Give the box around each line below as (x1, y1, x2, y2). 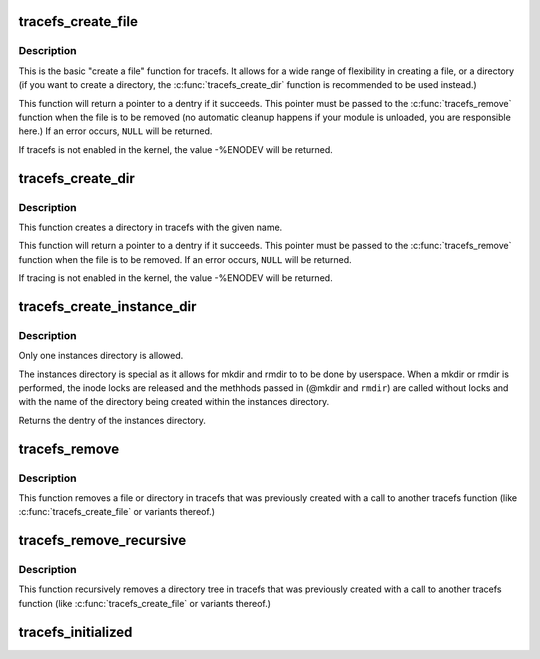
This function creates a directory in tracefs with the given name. (18, 221, 283, 233)
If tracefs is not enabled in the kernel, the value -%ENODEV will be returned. (18, 143, 334, 155)
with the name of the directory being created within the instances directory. (18, 396, 330, 408)
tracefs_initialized (18, 623, 133, 640)
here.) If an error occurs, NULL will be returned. (18, 125, 213, 137)
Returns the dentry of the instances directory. (18, 414, 207, 426)
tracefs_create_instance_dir (18, 298, 197, 315)
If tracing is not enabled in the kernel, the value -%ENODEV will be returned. (18, 272, 334, 284)
